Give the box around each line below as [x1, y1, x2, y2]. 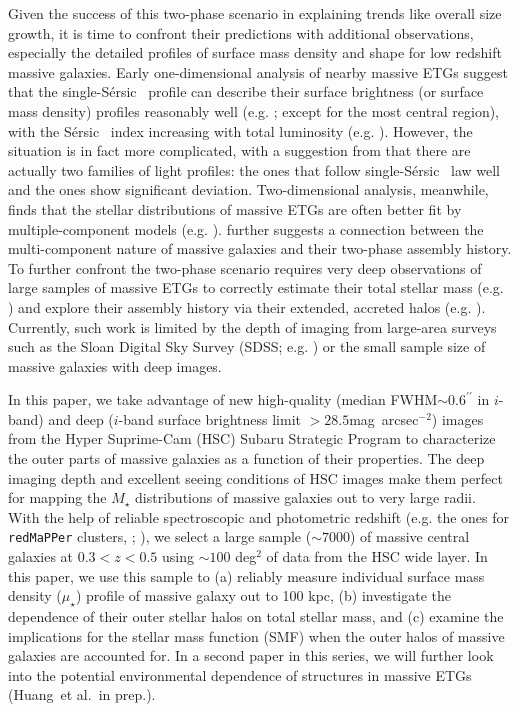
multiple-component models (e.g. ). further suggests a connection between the [8, 218, 484, 239]
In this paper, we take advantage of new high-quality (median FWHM [8, 389, 438, 410]
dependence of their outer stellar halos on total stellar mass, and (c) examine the [8, 606, 504, 627]
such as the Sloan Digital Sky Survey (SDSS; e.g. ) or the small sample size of [8, 336, 486, 357]
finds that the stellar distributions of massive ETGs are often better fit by [8, 198, 462, 219]
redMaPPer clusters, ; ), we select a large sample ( [8, 526, 312, 547]
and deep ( [48, 408, 114, 429]
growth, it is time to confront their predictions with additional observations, [8, 22, 474, 43]
